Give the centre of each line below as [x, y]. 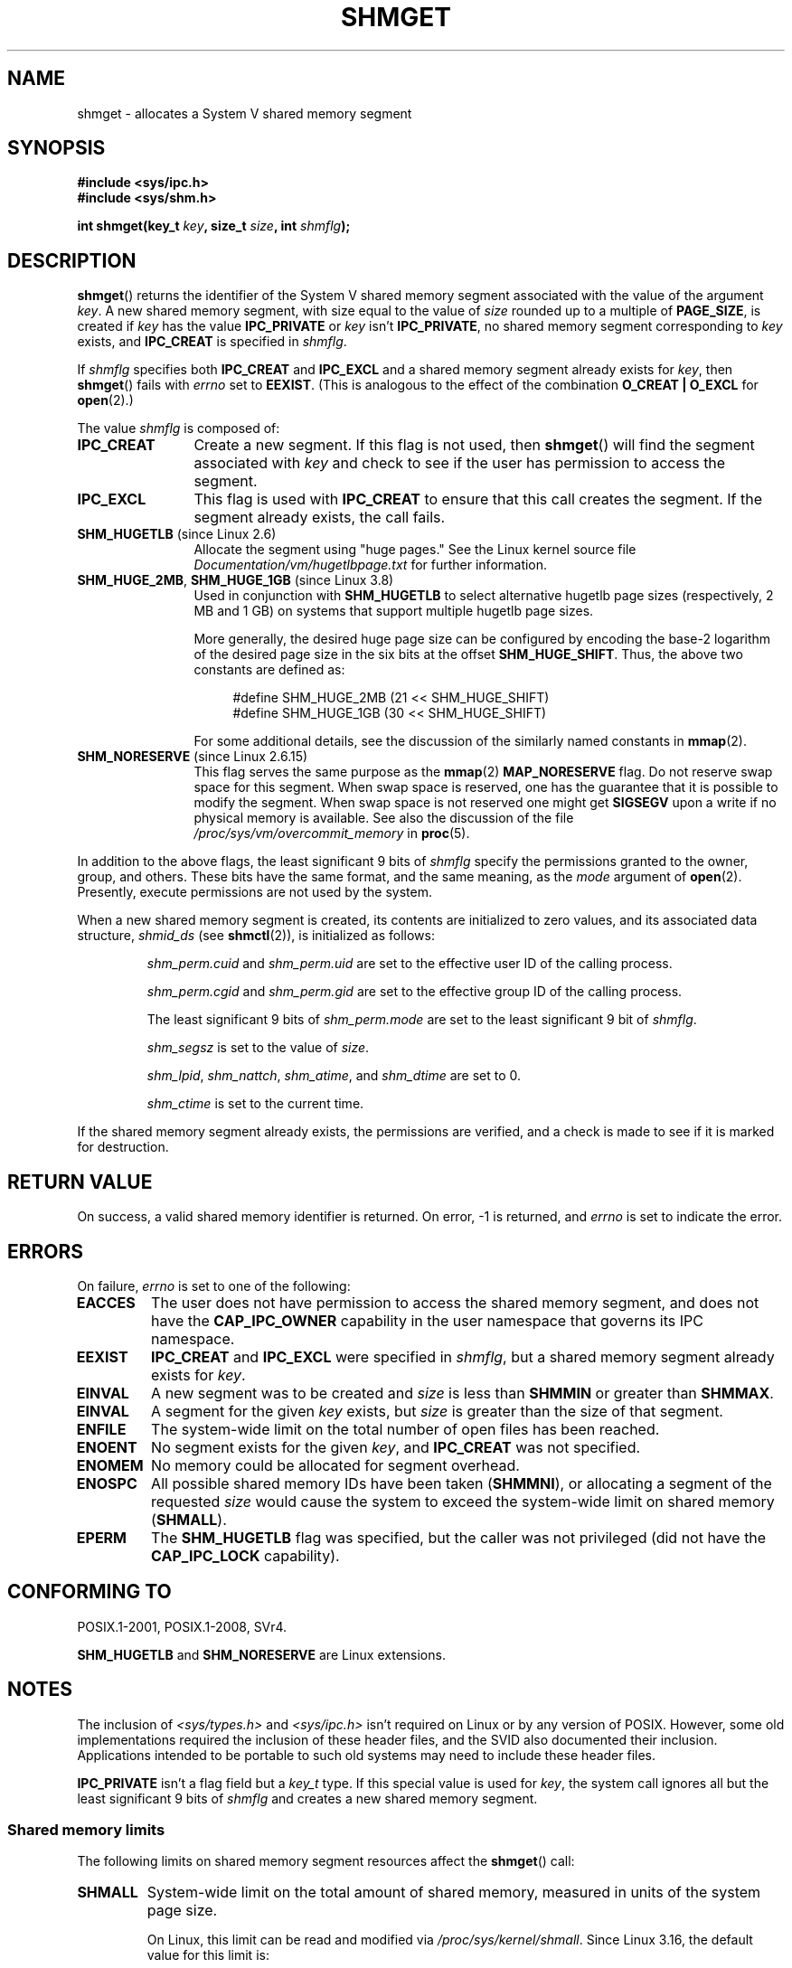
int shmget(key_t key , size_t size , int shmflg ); [214, 226]
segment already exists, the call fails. [320, 518]
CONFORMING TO [90, 1592]
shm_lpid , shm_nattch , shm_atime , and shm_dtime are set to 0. [334, 1076]
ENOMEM [110, 1465]
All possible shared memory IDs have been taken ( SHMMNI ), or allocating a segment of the [462, 1483]
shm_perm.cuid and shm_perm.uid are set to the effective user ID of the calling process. [410, 964]
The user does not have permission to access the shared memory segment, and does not [455, 1302]
